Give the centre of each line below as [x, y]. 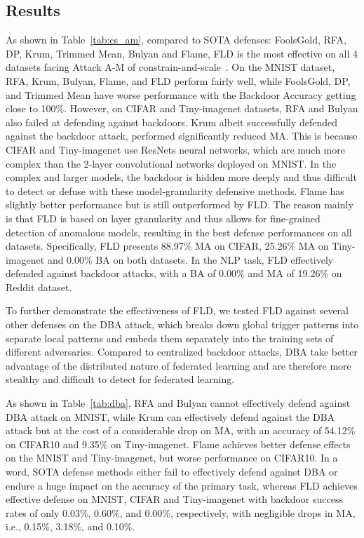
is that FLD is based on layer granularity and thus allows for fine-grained [163, 218]
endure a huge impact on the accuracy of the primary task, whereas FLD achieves [182, 485]
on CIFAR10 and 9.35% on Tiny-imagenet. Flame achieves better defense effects [178, 444]
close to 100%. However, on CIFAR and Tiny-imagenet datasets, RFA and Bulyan [182, 108]
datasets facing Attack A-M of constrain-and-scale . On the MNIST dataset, [170, 67]
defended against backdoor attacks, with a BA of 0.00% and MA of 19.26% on [174, 273]
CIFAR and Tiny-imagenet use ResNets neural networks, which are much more [175, 149]
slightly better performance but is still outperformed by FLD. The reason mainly [180, 204]
